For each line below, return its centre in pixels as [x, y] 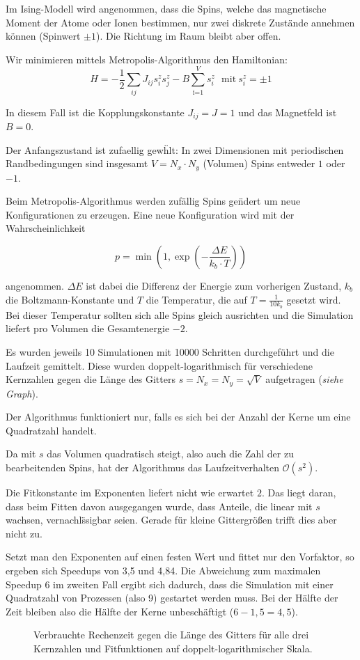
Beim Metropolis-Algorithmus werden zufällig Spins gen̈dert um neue [153, 201]
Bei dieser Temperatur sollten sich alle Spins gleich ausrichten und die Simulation [180, 314]
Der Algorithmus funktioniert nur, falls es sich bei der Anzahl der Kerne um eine [178, 417]
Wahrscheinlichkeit [46, 228]
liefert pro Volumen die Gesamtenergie [88, 328]
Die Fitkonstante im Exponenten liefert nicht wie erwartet [130, 492]
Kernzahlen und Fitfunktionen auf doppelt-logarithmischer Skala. [173, 648]
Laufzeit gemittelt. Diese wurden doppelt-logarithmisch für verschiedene [159, 365]
